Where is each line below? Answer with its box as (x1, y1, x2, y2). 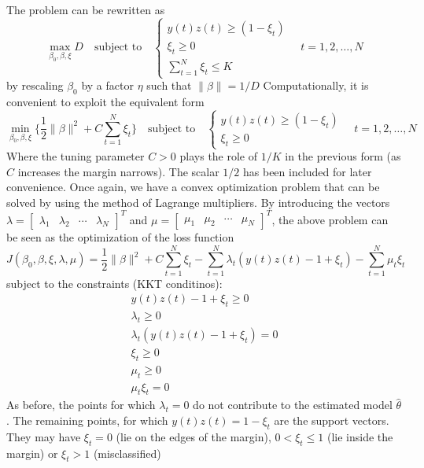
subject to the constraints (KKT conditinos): (6, 275, 223, 291)
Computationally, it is (263, 77, 369, 94)
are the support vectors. (274, 412, 389, 428)
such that (146, 77, 192, 94)
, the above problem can (271, 211, 389, 227)
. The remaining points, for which (6, 412, 168, 428)
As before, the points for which (6, 396, 156, 413)
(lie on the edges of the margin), (116, 428, 271, 444)
